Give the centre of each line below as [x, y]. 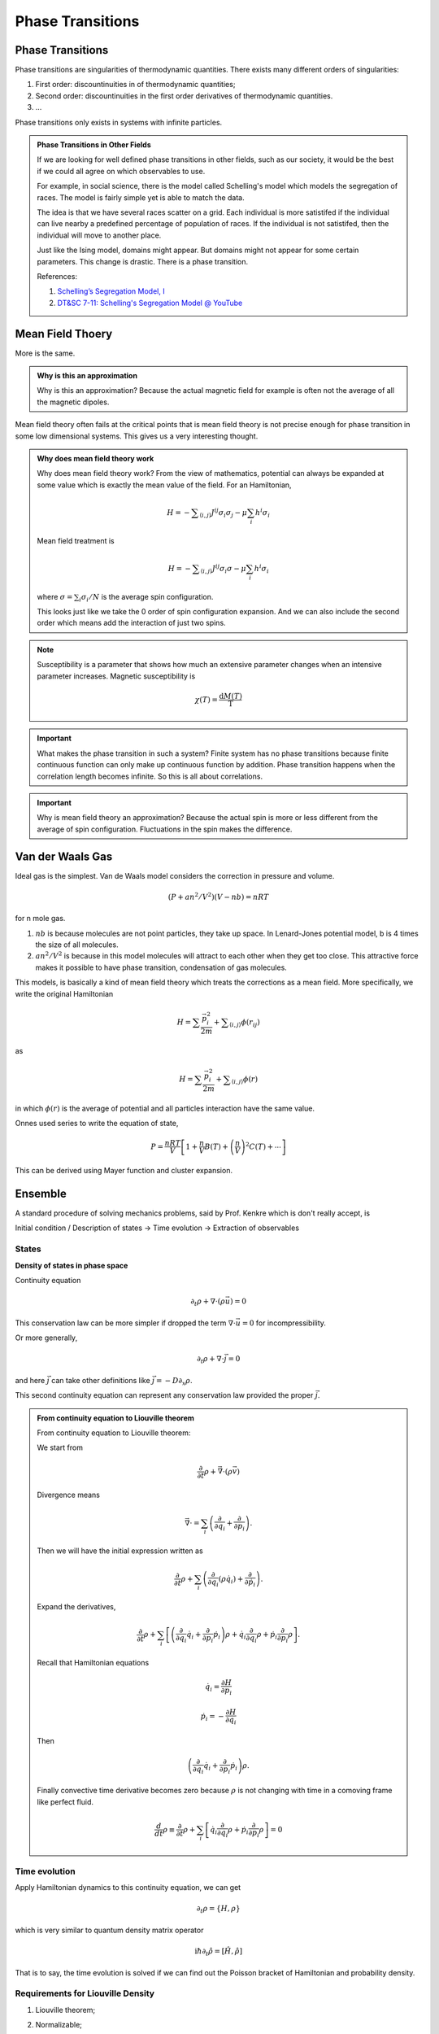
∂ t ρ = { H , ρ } [218, 1910]
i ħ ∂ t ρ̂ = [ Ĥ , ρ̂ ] [219, 1952]
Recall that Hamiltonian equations [93, 1663]
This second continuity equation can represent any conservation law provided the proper [164, 1395]
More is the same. [45, 353]
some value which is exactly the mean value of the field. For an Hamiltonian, [164, 485]
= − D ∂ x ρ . [174, 1381]
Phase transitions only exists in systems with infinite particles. [119, 122]
